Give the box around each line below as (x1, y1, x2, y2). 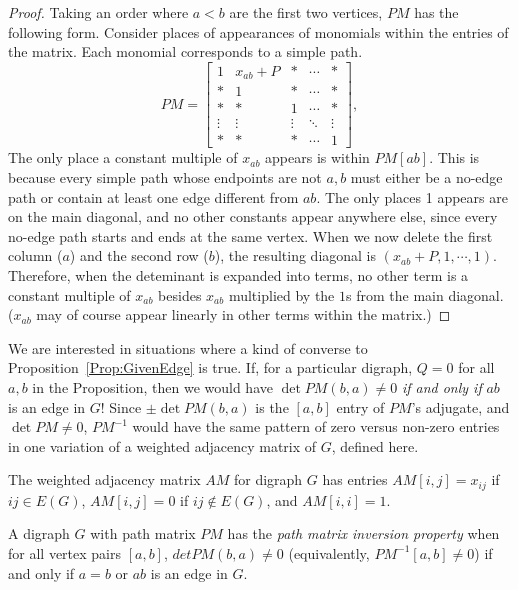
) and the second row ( (69, 245, 209, 266)
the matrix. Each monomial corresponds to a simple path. (8, 41, 363, 62)
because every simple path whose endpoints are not (8, 167, 322, 187)
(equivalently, (288, 542, 370, 563)
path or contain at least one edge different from (8, 186, 299, 207)
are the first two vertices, (229, 2, 383, 22)
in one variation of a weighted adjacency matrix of (8, 435, 317, 456)
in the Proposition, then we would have (32, 376, 273, 397)
